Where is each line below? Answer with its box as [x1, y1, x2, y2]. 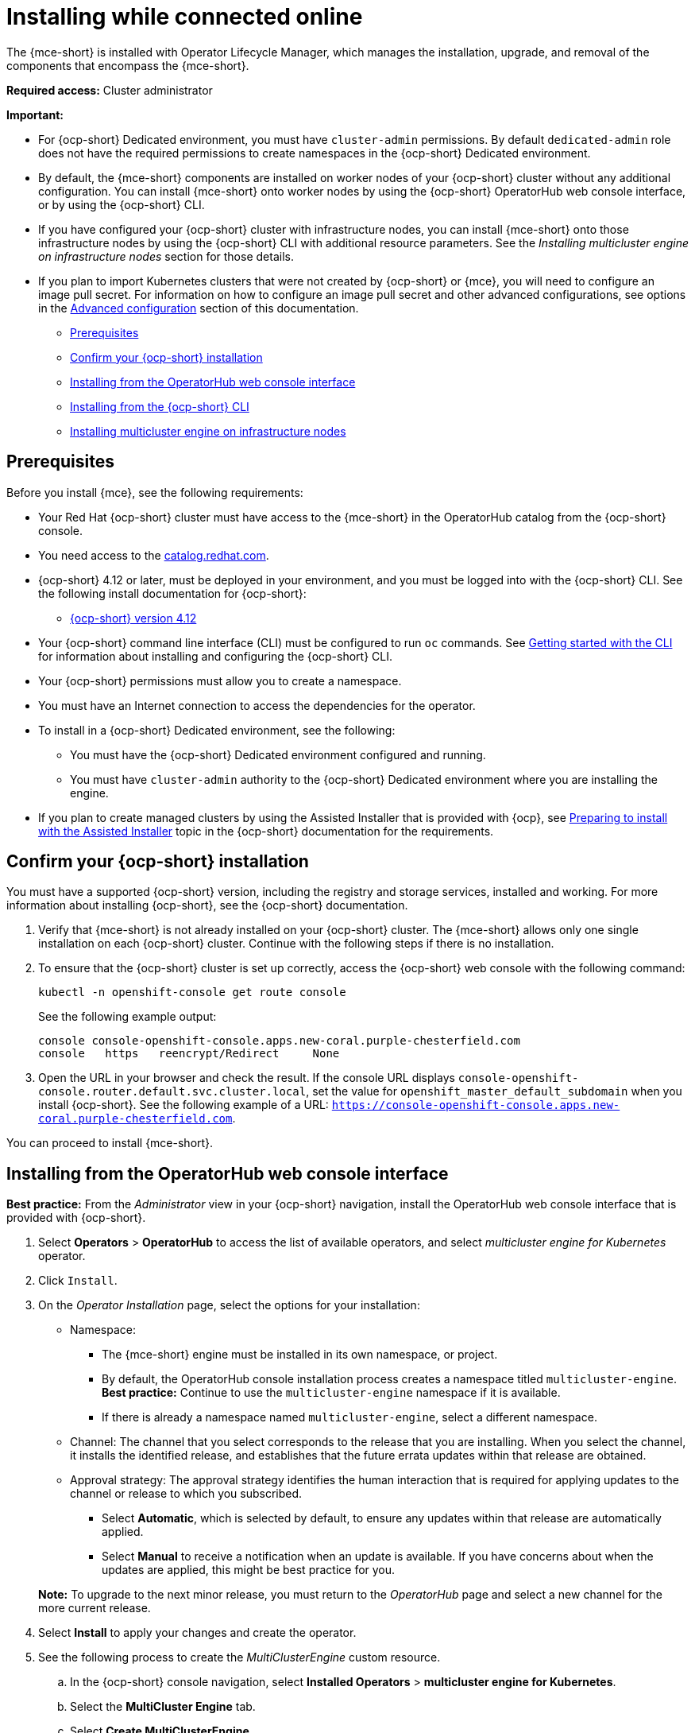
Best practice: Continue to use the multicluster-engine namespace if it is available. [102, 1386, 561, 1400]
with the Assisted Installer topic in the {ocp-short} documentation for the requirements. [38, 824, 494, 838]
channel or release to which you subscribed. [70, 1487, 303, 1501]
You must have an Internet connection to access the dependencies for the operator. [38, 698, 476, 712]
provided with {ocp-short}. [6, 1211, 146, 1225]
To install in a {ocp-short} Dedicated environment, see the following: [38, 723, 396, 737]
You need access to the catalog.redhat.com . [38, 548, 269, 562]
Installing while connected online [6, 3, 363, 30]
